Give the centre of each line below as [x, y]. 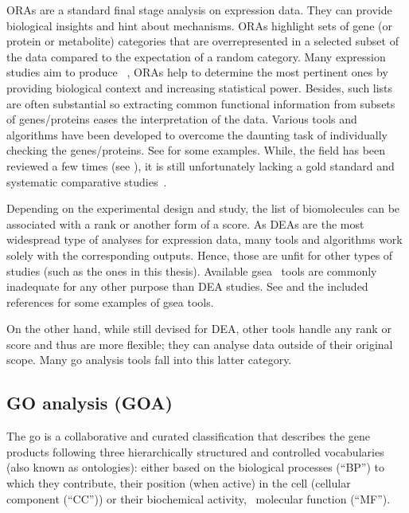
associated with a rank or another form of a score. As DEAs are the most [185, 223]
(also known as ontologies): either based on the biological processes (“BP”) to [196, 467]
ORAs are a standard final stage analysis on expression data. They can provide [199, 10]
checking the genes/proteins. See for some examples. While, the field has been [196, 150]
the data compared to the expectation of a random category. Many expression [196, 56]
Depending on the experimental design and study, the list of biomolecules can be [203, 208]
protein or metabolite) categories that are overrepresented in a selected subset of [203, 41]
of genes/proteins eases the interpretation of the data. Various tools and [182, 119]
